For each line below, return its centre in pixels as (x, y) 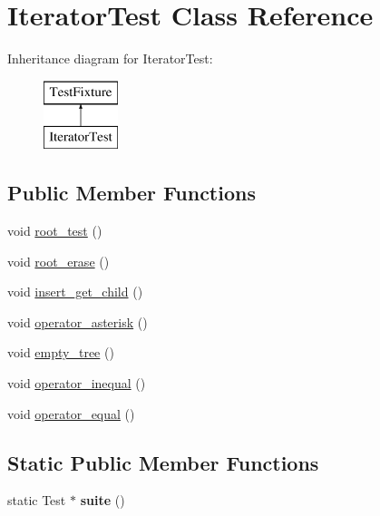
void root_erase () (58, 261)
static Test (37, 500)
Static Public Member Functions (163, 462)
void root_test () (55, 231)
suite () (102, 500)
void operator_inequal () (77, 383)
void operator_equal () (71, 413)
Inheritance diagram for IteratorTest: (110, 58)
